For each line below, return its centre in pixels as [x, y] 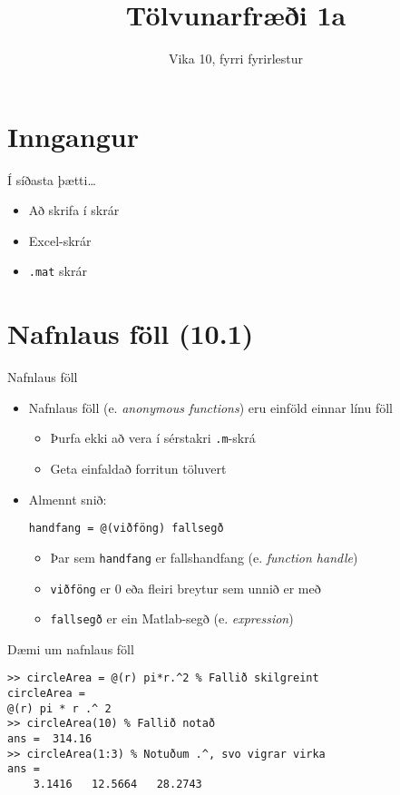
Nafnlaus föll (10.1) [131, 334]
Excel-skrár [60, 240]
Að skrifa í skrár [74, 210]
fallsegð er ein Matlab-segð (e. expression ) [172, 618]
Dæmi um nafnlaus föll [71, 648]
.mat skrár [58, 271]
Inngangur [73, 136]
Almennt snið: [68, 499]
